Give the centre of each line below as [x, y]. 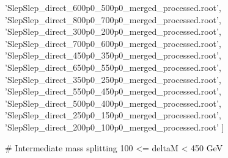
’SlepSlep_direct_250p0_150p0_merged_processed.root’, [113, 115]
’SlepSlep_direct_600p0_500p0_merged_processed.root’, [113, 7]
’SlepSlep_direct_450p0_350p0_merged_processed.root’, [113, 55]
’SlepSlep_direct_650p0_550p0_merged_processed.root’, [113, 67]
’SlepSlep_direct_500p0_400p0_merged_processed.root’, [113, 103]
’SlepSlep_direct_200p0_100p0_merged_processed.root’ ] [115, 127]
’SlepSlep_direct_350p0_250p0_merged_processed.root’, [113, 79]
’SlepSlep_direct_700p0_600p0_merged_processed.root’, [113, 43]
